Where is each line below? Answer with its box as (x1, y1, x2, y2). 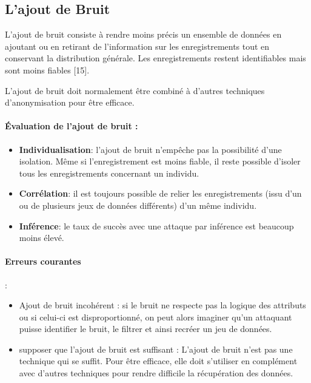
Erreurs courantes (5, 255, 81, 268)
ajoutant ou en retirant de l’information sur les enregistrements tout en (5, 39, 270, 52)
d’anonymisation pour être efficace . (5, 96, 135, 109)
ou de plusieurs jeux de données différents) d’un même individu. (19, 198, 257, 211)
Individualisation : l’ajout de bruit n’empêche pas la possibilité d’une (19, 143, 282, 155)
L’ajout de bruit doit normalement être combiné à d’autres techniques (5, 84, 265, 97)
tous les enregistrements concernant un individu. (19, 166, 199, 179)
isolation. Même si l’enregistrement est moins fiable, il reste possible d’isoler (19, 155, 301, 168)
